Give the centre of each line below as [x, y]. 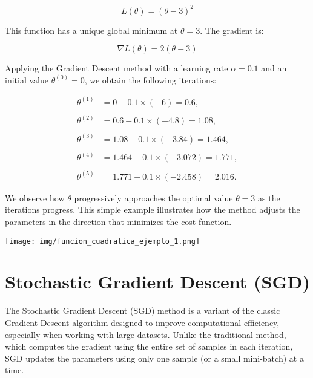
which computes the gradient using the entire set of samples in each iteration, [149, 346]
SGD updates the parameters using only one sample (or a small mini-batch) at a [154, 358]
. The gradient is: [232, 30]
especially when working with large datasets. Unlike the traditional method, [146, 334]
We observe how [35, 197]
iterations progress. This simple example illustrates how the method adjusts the [153, 210]
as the [269, 197]
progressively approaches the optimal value [153, 197]
